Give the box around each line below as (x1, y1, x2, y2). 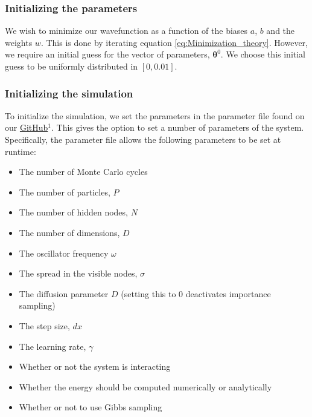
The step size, (19, 319, 70, 332)
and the (266, 24, 295, 37)
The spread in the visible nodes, (19, 267, 138, 280)
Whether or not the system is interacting (19, 360, 171, 373)
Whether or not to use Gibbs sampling (19, 401, 162, 413)
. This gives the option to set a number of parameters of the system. (51, 121, 304, 134)
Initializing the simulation (5, 85, 133, 100)
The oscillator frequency (19, 246, 109, 259)
